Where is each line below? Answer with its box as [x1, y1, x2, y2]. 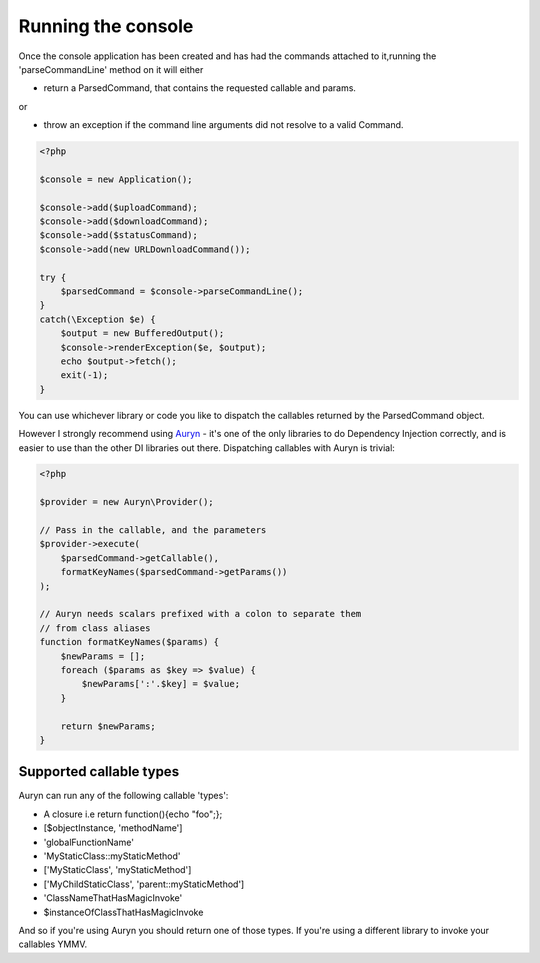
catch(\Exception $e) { [39, 313, 157, 325]
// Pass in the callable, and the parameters [39, 525, 267, 536]
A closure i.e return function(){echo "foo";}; [43, 808, 223, 820]
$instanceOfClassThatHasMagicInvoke [43, 906, 204, 918]
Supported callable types [18, 763, 180, 780]
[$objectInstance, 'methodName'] [43, 822, 183, 834]
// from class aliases [39, 622, 151, 634]
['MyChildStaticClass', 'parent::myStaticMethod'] [43, 878, 245, 890]
